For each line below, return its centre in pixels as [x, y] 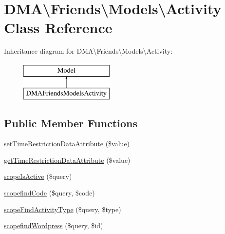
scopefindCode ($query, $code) [49, 193]
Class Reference [58, 28]
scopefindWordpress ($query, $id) [54, 225]
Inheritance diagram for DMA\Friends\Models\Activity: [88, 51]
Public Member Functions [71, 123]
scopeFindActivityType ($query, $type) [63, 209]
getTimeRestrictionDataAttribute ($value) [67, 160]
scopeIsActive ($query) [38, 176]
